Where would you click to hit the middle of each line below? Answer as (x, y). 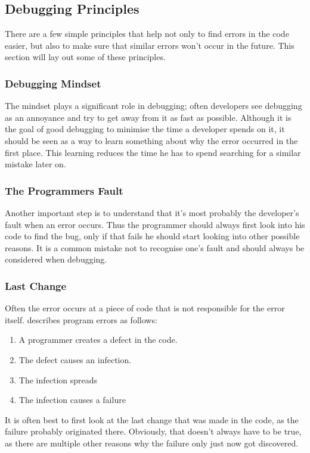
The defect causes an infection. (75, 359)
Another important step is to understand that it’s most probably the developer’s (152, 212)
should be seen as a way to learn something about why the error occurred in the (151, 140)
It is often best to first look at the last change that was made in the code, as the (152, 419)
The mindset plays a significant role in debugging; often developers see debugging (154, 106)
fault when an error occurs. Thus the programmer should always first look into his (155, 224)
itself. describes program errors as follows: (81, 319)
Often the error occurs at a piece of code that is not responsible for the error (145, 308)
